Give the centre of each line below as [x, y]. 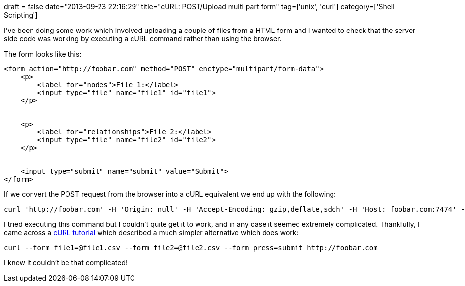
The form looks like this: [43, 54]
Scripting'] [21, 15]
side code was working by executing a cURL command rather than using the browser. [143, 39]
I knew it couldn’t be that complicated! [66, 263]
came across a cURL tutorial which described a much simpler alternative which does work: [151, 233]
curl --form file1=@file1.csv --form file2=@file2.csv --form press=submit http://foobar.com [191, 248]
